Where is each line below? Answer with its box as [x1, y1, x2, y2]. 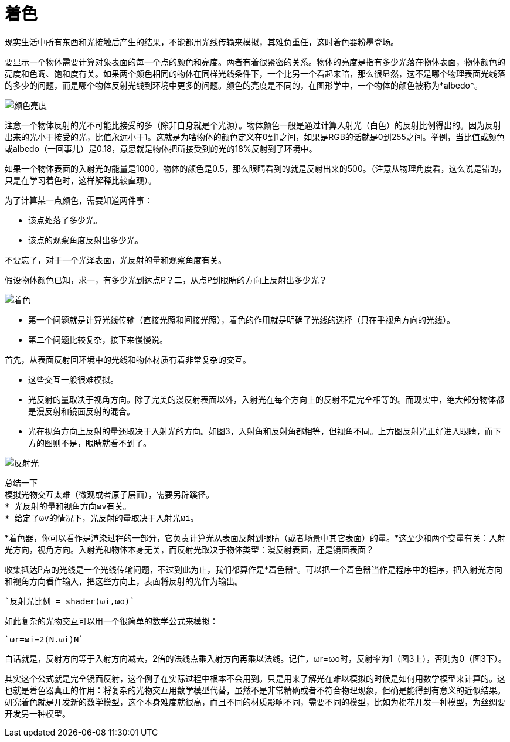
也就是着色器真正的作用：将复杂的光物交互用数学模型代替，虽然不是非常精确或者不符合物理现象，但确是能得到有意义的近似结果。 [5, 685, 505, 695]
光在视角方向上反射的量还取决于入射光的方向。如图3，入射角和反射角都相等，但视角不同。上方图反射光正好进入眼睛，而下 [28, 426, 501, 436]
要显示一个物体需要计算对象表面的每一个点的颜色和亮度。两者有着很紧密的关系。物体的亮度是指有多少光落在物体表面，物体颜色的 [5, 56, 505, 67]
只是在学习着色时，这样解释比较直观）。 [5, 175, 157, 185]
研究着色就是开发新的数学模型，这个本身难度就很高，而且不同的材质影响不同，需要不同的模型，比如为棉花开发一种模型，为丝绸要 [5, 696, 505, 707]
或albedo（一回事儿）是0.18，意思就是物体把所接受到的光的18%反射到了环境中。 [5, 143, 317, 154]
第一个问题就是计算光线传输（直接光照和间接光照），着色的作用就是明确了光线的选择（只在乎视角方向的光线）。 [28, 314, 455, 325]
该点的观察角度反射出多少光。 [28, 234, 143, 245]
